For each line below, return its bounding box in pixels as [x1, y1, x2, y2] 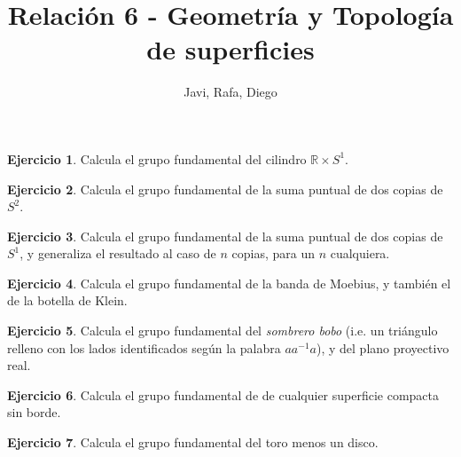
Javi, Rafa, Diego [184, 83, 277, 101]
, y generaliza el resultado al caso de [20, 244, 216, 263]
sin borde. [7, 403, 61, 422]
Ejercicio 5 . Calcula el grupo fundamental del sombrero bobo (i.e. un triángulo [7, 321, 438, 340]
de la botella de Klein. [7, 291, 128, 310]
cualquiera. [330, 244, 390, 263]
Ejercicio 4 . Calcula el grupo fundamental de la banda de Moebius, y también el [7, 273, 451, 292]
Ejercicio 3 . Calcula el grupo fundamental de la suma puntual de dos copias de [7, 226, 443, 245]
